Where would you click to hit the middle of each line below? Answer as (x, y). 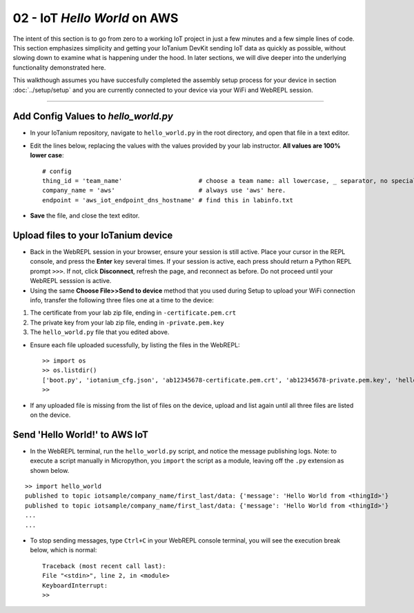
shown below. (50, 470)
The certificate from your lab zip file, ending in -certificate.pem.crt (133, 313)
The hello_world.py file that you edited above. (100, 332)
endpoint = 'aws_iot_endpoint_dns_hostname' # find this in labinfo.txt (168, 200)
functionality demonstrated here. (59, 67)
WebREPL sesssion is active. (71, 281)
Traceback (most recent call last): (104, 566)
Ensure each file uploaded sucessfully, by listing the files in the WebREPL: (135, 344)
